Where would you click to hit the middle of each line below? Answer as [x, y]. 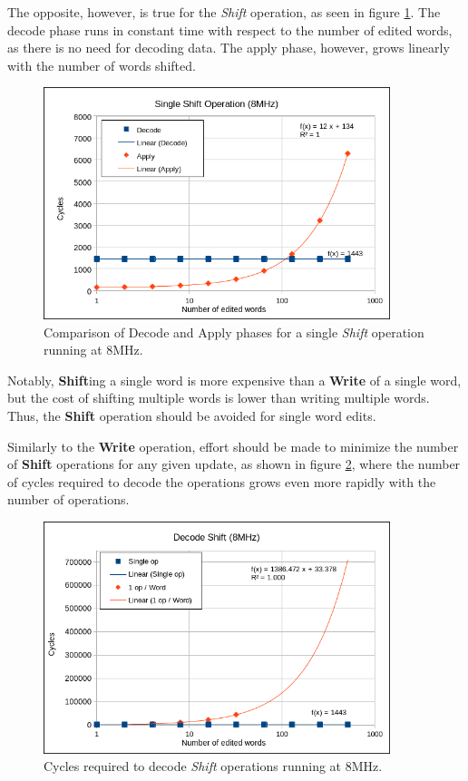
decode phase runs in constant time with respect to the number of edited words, [230, 29]
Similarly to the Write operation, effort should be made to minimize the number [233, 446]
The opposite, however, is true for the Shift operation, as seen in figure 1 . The [224, 12]
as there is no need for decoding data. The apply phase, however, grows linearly [229, 48]
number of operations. [68, 499]
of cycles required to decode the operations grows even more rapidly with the [222, 481]
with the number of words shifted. [102, 65]
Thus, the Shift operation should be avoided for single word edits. [192, 415]
